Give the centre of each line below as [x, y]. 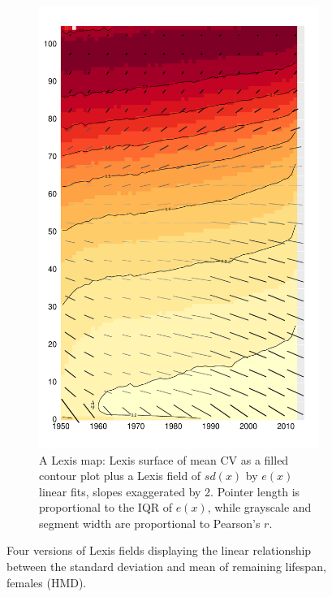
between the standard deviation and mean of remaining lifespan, [166, 567]
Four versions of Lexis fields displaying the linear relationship [159, 550]
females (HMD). [47, 582]
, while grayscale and [259, 507]
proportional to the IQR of [106, 507]
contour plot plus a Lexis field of [120, 476]
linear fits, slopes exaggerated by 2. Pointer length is [170, 491]
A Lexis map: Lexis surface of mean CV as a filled [164, 459]
